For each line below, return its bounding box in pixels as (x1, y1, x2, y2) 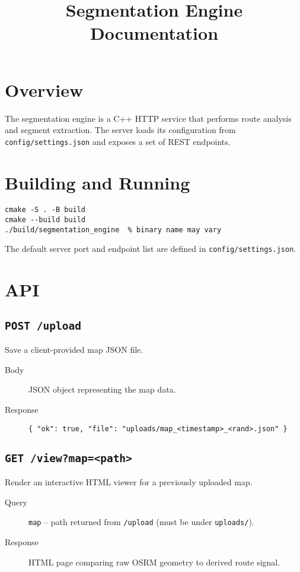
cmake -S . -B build (5, 206, 86, 214)
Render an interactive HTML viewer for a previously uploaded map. (5, 476, 253, 488)
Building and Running (5, 170, 190, 194)
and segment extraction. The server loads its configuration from (5, 124, 236, 136)
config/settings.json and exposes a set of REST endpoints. (5, 135, 231, 147)
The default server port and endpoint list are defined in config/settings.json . (5, 242, 296, 255)
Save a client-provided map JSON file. (5, 343, 143, 356)
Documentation (90, 21, 219, 45)
